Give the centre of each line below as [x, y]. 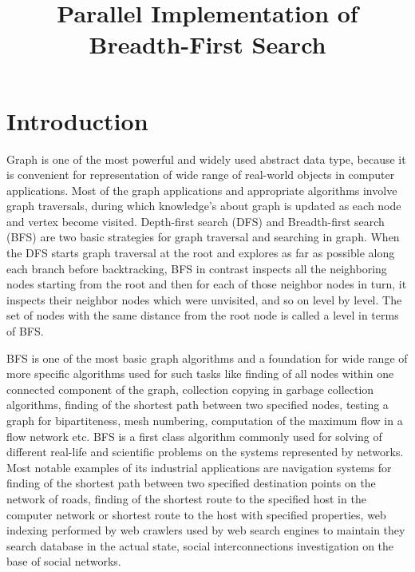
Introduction [77, 120]
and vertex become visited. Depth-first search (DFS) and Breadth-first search [196, 221]
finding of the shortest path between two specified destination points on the [191, 483]
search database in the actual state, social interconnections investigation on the [200, 545]
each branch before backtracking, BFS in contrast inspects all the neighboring [197, 268]
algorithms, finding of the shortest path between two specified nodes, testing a [198, 405]
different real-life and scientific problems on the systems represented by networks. [205, 452]
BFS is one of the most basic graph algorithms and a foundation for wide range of [207, 357]
